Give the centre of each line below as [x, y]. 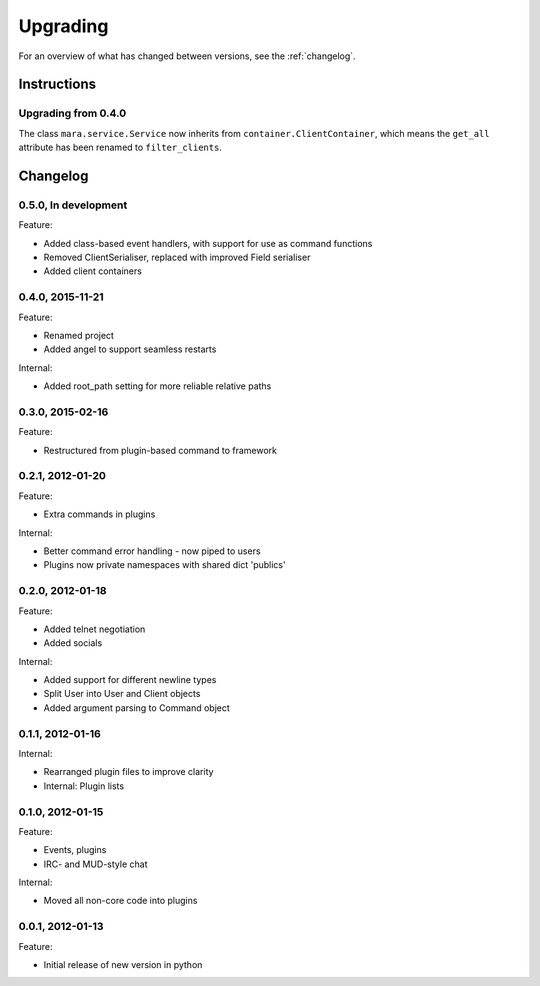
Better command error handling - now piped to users [152, 551]
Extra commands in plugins [99, 514]
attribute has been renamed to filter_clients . [120, 147]
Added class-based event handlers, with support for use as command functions [208, 243]
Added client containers [92, 271]
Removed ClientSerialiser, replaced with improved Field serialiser [177, 257]
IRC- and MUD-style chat [96, 864]
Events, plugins [75, 850]
